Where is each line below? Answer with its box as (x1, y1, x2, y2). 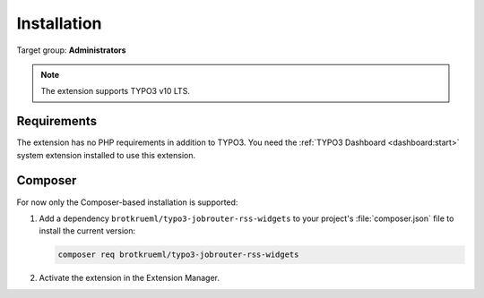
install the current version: (39, 226, 136, 236)
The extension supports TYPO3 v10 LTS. (40, 86, 190, 97)
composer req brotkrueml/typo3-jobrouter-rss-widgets (57, 250, 299, 260)
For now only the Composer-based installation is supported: (16, 197, 238, 208)
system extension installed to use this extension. (16, 149, 196, 160)
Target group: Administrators (16, 45, 126, 55)
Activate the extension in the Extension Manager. (39, 273, 220, 284)
